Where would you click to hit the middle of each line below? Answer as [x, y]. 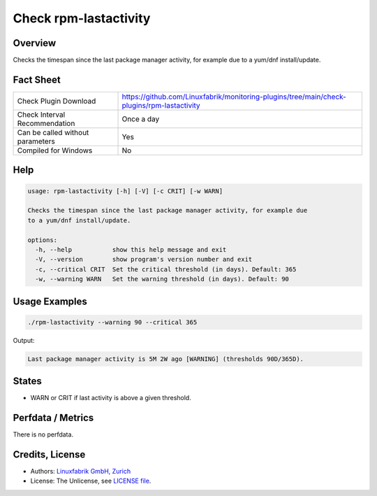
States [27, 381]
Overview [35, 43]
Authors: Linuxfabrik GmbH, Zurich [81, 471]
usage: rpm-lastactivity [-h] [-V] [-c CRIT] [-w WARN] [125, 191]
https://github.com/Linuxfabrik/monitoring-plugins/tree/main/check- [234, 97]
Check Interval [41, 114]
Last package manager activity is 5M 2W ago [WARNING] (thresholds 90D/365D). [165, 359]
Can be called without [53, 132]
